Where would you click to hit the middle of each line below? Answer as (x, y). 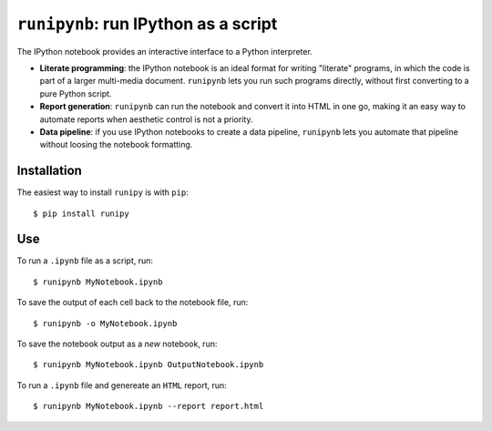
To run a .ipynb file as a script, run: (85, 261)
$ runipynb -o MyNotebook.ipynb (105, 323)
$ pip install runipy (81, 213)
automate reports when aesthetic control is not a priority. (146, 119)
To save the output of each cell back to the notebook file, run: (133, 303)
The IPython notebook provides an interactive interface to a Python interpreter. (165, 51)
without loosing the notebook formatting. (116, 145)
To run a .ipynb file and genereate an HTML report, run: (122, 385)
